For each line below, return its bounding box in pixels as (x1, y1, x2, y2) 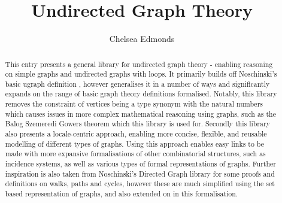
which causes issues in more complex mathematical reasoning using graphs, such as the (5, 108, 277, 119)
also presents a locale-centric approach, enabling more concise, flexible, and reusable (5, 129, 267, 139)
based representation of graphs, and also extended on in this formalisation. (5, 189, 238, 199)
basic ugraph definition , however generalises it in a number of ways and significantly (5, 78, 270, 89)
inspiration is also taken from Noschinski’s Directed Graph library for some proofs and (5, 168, 275, 178)
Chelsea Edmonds (109, 32, 175, 45)
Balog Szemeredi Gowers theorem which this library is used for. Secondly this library (5, 119, 270, 129)
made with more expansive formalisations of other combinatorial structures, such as (5, 149, 266, 159)
